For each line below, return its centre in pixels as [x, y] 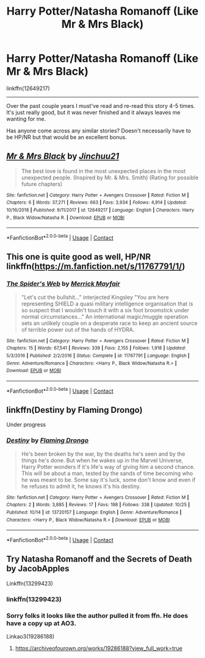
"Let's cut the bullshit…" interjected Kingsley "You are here [95, 297]
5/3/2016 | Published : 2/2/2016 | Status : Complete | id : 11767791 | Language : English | [98, 356]
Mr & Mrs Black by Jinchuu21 [63, 156]
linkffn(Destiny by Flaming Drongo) [74, 410]
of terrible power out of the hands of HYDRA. [78, 329]
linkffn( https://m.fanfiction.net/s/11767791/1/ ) [96, 266]
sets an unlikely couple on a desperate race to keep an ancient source [109, 323]
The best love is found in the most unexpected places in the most [103, 171]
